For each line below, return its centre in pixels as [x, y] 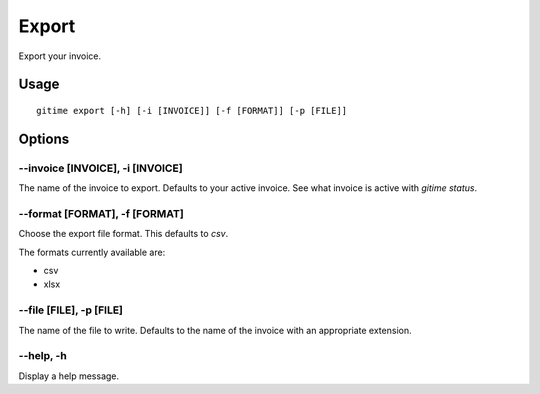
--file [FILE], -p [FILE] [71, 310]
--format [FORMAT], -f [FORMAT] [101, 213]
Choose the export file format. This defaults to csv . [123, 234]
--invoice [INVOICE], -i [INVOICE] [101, 168]
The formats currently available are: [92, 252]
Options [44, 138]
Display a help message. [69, 376]
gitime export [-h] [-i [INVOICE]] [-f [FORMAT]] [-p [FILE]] [192, 110]
